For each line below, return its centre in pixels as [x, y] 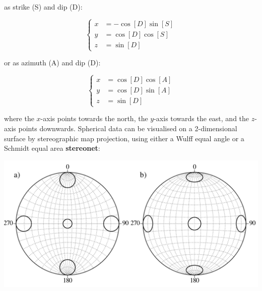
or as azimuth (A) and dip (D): [52, 63]
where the [19, 118]
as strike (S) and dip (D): [43, 7]
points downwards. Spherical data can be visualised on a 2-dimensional [128, 128]
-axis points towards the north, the [94, 118]
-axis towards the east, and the [202, 118]
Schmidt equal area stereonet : [52, 148]
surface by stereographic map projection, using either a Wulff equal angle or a [124, 138]
